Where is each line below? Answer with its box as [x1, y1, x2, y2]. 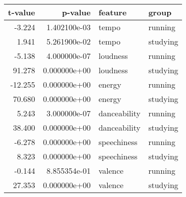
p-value [62, 6, 91, 18]
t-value [8, 6, 35, 18]
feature [98, 6, 127, 18]
